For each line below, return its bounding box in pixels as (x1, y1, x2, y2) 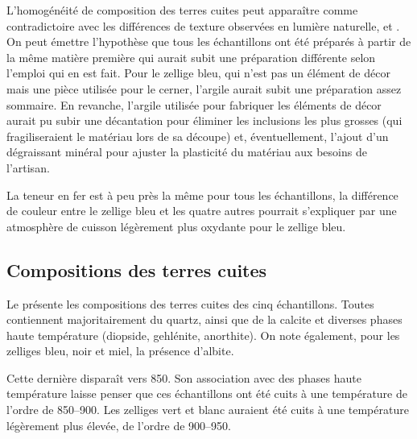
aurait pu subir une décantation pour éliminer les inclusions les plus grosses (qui (6, 112, 403, 129)
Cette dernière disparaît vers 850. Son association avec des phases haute (6, 369, 361, 386)
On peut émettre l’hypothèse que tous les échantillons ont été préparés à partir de (6, 33, 411, 50)
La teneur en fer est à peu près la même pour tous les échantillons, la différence (6, 186, 398, 203)
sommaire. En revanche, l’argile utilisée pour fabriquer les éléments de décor (6, 96, 382, 113)
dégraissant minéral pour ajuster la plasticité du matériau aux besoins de (6, 143, 367, 160)
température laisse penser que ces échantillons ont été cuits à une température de (6, 385, 407, 402)
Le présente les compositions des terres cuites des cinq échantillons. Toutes (6, 295, 374, 312)
